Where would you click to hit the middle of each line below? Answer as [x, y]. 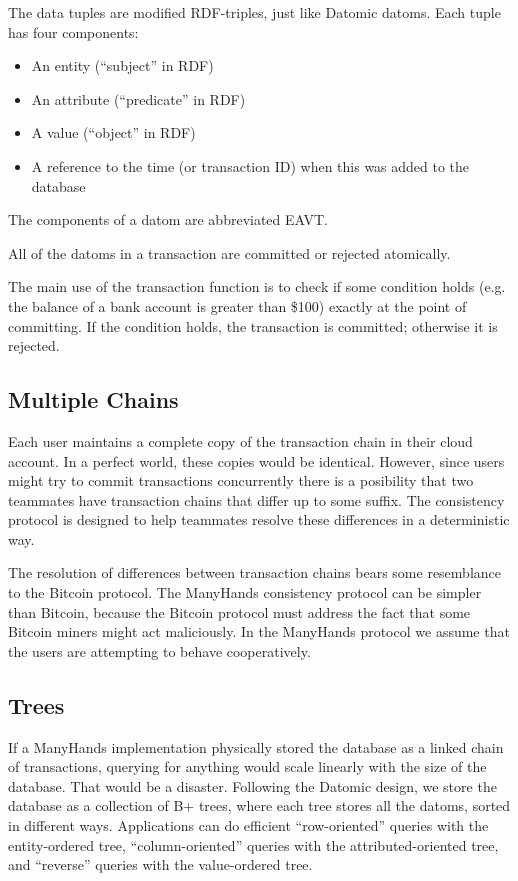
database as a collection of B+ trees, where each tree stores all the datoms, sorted [259, 805]
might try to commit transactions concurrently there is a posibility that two [241, 480]
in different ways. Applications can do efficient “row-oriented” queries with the [248, 825]
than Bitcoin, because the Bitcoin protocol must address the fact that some [239, 611]
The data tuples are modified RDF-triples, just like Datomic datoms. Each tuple [254, 12]
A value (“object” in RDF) [113, 132]
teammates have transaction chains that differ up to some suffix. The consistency [256, 499]
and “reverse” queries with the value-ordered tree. [160, 864]
